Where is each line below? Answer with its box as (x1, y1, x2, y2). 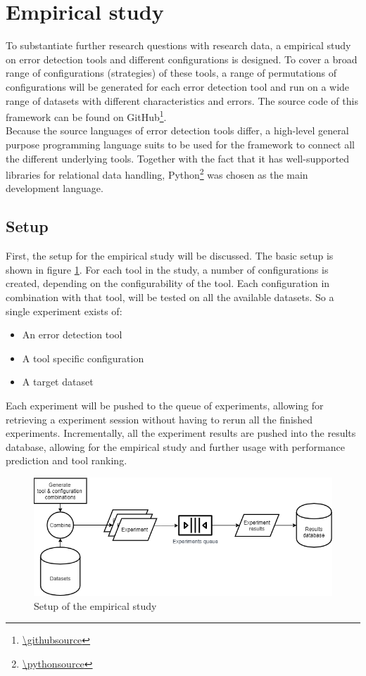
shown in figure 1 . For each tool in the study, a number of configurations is (6, 262, 329, 276)
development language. (6, 181, 103, 196)
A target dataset (22, 374, 94, 389)
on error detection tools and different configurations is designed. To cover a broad (6, 51, 358, 66)
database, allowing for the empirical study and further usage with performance (6, 439, 345, 454)
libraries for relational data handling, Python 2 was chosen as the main (6, 165, 308, 181)
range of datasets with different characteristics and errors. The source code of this (6, 93, 358, 108)
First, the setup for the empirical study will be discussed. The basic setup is (6, 248, 334, 263)
